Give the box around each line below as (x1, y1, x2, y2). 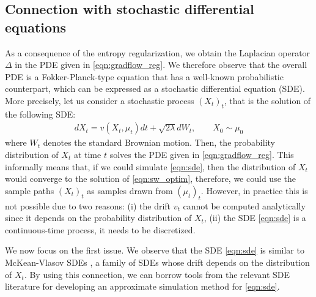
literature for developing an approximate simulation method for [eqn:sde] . (5, 280, 280, 293)
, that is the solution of (224, 94, 311, 107)
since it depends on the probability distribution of (5, 211, 192, 224)
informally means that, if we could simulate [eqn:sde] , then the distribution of (5, 160, 296, 173)
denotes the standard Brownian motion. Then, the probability (43, 136, 275, 149)
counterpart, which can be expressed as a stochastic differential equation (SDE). (5, 82, 305, 95)
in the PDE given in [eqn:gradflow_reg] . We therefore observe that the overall (15, 58, 307, 71)
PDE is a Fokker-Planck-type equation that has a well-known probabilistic (5, 70, 284, 83)
